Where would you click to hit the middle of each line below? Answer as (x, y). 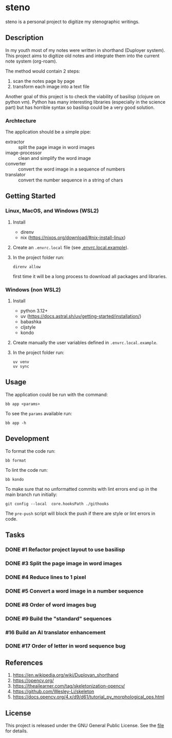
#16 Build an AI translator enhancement (56, 632)
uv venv (21, 362)
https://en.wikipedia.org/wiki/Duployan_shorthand (66, 675)
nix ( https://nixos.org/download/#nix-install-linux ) (73, 237)
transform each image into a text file (51, 86)
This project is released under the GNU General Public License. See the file (85, 726)
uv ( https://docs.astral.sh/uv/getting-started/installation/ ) (81, 316)
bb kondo (15, 479)
